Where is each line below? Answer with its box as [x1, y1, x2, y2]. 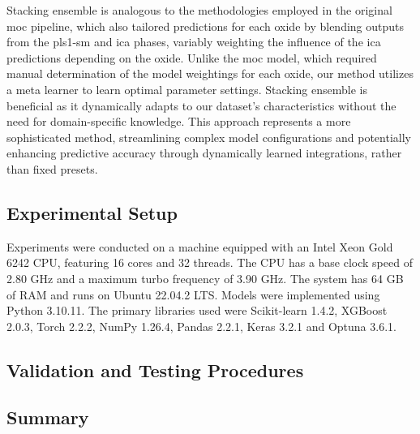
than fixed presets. [6, 160, 98, 177]
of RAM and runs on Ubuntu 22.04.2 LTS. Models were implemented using [6, 286, 380, 303]
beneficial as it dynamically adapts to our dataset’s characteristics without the [6, 97, 396, 114]
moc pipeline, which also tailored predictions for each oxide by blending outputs [6, 17, 405, 34]
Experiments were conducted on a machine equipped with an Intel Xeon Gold [6, 238, 393, 255]
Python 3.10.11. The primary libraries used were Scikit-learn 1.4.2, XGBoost [6, 302, 388, 319]
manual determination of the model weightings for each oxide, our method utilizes [6, 65, 414, 82]
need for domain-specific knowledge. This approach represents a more [6, 113, 351, 130]
